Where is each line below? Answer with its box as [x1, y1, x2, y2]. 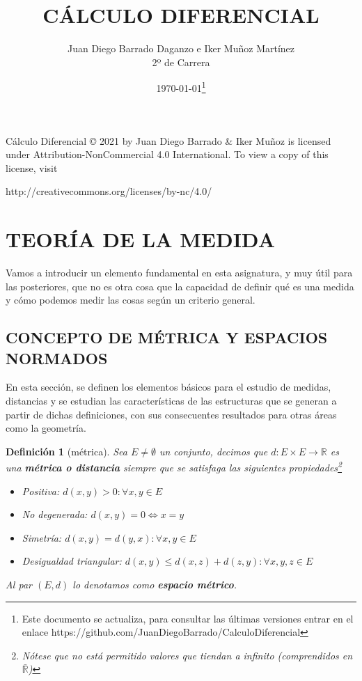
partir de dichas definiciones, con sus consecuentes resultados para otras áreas [6, 407, 337, 421]
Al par [6, 577, 32, 592]
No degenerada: [22, 507, 88, 522]
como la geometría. [6, 421, 86, 435]
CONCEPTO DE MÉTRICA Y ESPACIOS [6, 327, 328, 348]
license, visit [6, 160, 58, 175]
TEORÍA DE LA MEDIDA [6, 225, 275, 253]
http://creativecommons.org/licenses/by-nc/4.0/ [6, 184, 212, 198]
